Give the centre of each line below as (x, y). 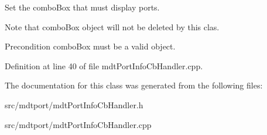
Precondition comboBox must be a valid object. (90, 46)
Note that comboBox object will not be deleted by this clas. (112, 26)
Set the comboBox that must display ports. (82, 7)
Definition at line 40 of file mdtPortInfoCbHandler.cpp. (104, 65)
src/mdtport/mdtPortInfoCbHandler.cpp (78, 124)
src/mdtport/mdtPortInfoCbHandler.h (74, 104)
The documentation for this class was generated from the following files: (134, 85)
